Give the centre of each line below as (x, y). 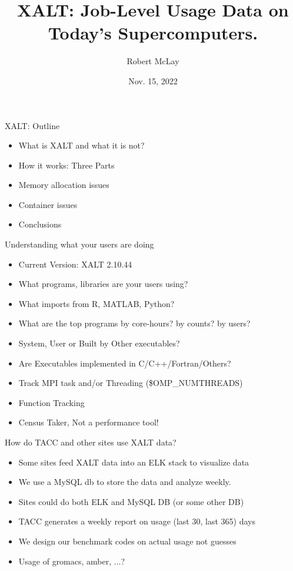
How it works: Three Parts (66, 165)
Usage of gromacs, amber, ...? (72, 561)
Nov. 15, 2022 (153, 80)
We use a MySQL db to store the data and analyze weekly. (125, 482)
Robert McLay (153, 61)
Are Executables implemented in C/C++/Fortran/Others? (125, 363)
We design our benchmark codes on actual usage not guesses (127, 541)
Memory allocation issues (64, 185)
